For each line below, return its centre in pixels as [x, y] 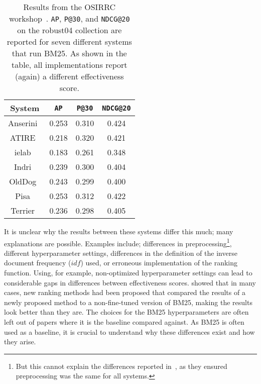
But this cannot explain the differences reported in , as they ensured [121, 366]
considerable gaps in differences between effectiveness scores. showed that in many [130, 282]
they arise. [20, 342]
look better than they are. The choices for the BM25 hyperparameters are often [126, 312]
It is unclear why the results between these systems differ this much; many [119, 231]
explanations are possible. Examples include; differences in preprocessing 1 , [118, 242]
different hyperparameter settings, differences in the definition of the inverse [121, 253]
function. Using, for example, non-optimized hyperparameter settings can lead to [128, 273]
